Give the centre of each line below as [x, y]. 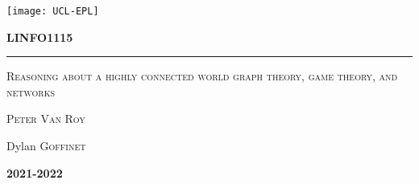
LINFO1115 [40, 37]
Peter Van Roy [46, 119]
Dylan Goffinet [46, 146]
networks [31, 91]
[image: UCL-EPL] [53, 11]
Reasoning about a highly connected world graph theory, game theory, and [202, 76]
